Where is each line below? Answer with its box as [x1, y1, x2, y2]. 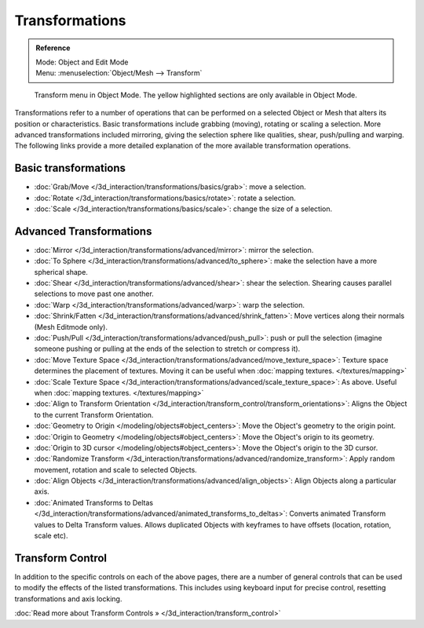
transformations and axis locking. [14, 593, 122, 604]
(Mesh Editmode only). [34, 322, 108, 331]
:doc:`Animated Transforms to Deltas [34, 498, 153, 507]
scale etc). [34, 531, 68, 541]
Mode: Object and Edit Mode [35, 57, 129, 67]
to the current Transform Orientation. [34, 410, 154, 419]
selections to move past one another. [34, 289, 155, 298]
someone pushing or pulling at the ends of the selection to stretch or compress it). [34, 344, 301, 353]
